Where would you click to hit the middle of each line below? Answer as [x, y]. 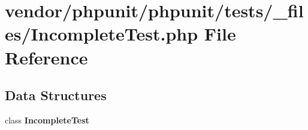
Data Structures [56, 95]
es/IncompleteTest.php [102, 34]
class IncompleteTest [47, 120]
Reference [46, 57]
